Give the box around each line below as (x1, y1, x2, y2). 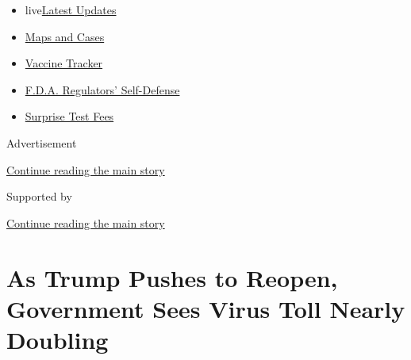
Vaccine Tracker (25, 55, 103, 71)
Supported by (6, 188, 72, 205)
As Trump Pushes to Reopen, (6, 261, 338, 293)
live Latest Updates (25, 2, 117, 17)
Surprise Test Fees (25, 108, 114, 124)
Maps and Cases (25, 28, 105, 44)
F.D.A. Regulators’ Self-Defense (25, 81, 180, 98)
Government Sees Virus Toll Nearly (6, 292, 405, 324)
